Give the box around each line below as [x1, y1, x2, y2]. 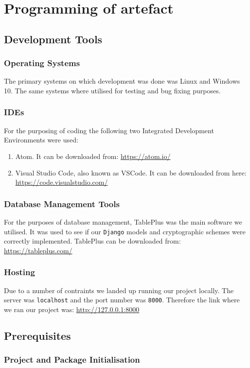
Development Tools [4, 31, 103, 46]
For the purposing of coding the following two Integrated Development [4, 125, 214, 135]
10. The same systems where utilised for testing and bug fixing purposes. [4, 85, 221, 95]
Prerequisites [4, 328, 71, 343]
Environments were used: [4, 135, 78, 145]
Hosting [4, 266, 35, 278]
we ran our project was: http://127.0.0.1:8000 [4, 304, 140, 314]
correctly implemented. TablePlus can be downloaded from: [4, 236, 181, 246]
